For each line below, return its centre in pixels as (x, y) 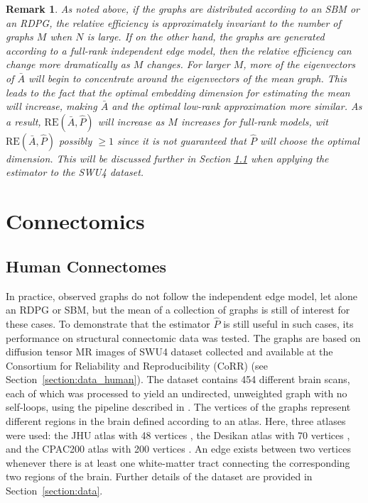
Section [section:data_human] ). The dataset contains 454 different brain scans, (178, 379)
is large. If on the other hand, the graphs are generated (206, 37)
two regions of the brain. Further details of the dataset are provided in (159, 476)
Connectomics (75, 221)
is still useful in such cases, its (288, 323)
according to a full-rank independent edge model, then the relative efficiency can (179, 50)
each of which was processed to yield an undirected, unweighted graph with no (177, 393)
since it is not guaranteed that (182, 140)
